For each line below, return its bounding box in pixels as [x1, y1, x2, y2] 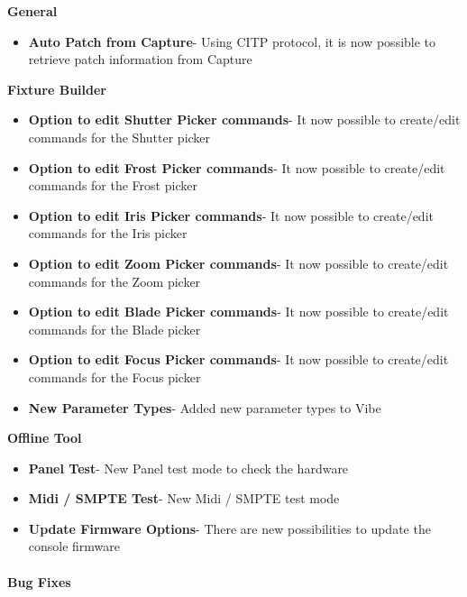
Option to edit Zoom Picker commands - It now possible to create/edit [28, 253, 449, 272]
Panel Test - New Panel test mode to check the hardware [28, 458, 349, 477]
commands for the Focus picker [28, 367, 201, 386]
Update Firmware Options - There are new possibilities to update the [28, 519, 431, 537]
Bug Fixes [7, 572, 71, 591]
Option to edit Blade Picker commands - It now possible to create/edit [28, 302, 449, 321]
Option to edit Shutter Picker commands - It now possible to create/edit [28, 110, 461, 129]
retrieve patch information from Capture [28, 50, 252, 69]
